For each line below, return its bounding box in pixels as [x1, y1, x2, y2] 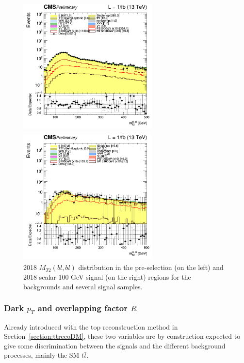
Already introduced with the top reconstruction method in [4, 321, 178, 331]
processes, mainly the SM [4, 350, 80, 360]
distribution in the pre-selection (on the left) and [78, 262, 224, 272]
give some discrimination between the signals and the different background [4, 340, 226, 350]
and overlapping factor [37, 302, 128, 314]
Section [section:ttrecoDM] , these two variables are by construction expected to [4, 331, 241, 341]
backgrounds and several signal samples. [23, 281, 143, 291]
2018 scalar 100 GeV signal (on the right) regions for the [23, 271, 191, 282]
